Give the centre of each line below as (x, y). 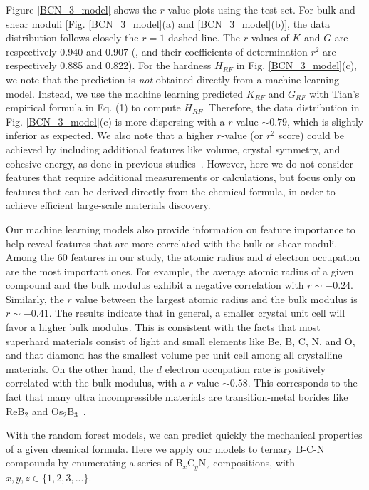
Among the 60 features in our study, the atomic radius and (135, 257)
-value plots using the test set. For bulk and (260, 9)
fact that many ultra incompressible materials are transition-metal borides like (177, 397)
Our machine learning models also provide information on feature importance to (181, 229)
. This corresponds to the (302, 383)
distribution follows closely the (72, 37)
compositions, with (254, 463)
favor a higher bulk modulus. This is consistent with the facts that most (163, 327)
